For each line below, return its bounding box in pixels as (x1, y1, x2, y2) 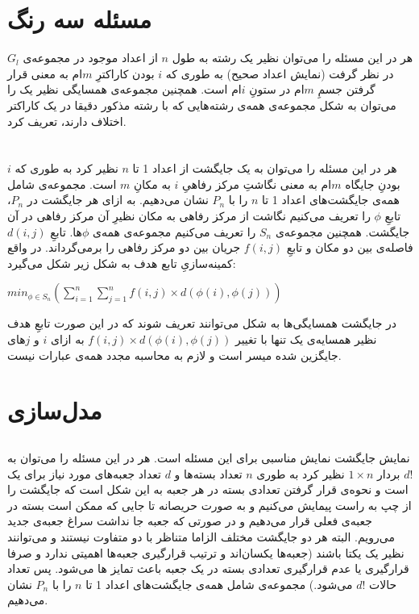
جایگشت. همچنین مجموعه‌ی (275, 223, 410, 240)
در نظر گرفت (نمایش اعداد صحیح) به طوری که (165, 65, 394, 81)
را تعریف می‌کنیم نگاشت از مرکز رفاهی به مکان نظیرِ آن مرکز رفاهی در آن (7, 207, 371, 224)
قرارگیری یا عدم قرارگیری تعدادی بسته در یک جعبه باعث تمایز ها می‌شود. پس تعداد (7, 560, 409, 577)
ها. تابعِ (50, 223, 82, 240)
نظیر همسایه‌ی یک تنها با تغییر (234, 331, 377, 348)
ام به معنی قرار (7, 65, 83, 81)
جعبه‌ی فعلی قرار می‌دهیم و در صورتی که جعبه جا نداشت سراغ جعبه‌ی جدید (7, 512, 372, 529)
